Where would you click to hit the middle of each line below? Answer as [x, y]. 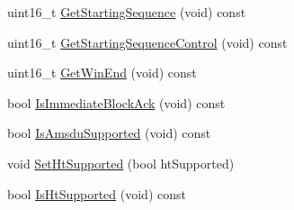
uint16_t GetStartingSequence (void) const [127, 12]
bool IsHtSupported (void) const [97, 193]
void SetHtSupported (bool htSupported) [121, 163]
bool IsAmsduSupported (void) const [109, 133]
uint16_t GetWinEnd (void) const [102, 73]
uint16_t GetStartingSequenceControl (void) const [147, 42]
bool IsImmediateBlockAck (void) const [116, 102]
